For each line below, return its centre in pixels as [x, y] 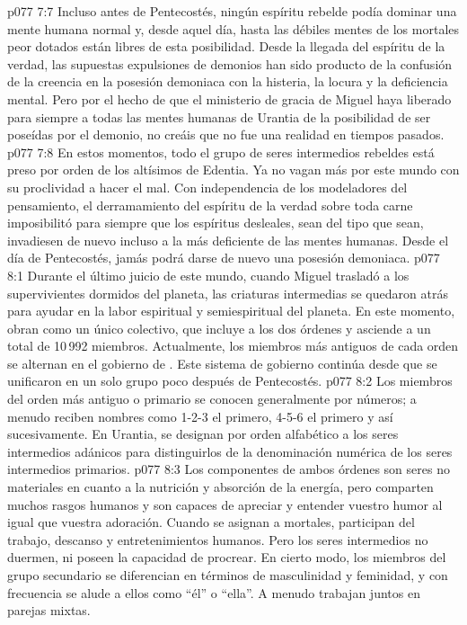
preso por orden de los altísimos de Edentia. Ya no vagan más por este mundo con [233, 170]
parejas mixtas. [49, 610]
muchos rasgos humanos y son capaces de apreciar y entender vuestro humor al [225, 504]
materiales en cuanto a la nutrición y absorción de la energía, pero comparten [220, 487]
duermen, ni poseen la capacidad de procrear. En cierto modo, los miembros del [227, 557]
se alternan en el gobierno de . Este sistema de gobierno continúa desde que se [222, 363]
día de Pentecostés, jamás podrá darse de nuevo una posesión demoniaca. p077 [224, 258]
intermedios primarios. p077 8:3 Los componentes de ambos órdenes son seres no [229, 469]
